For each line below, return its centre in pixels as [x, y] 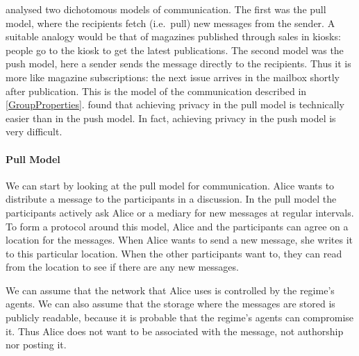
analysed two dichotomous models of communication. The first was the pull [166, 9]
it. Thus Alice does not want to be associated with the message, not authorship [175, 331]
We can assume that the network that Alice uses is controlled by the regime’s [170, 290]
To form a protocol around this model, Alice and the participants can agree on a [177, 226]
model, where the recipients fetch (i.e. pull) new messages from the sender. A [170, 23]
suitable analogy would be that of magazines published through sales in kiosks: [173, 36]
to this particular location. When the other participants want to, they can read [174, 253]
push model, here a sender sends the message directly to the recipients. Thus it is [178, 63]
